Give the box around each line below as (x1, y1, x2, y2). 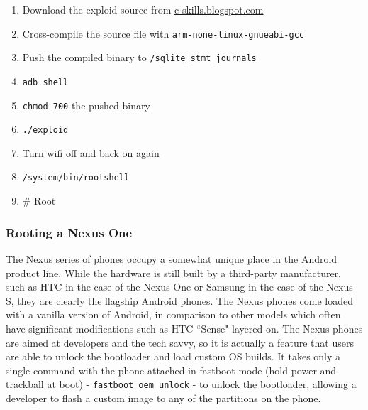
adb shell (22, 77, 69, 87)
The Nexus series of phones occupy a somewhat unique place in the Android (6, 251, 338, 266)
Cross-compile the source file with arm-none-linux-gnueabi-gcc (22, 26, 304, 41)
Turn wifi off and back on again (22, 145, 160, 160)
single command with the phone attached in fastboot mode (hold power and (6, 362, 337, 377)
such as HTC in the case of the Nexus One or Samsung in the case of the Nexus (6, 279, 353, 294)
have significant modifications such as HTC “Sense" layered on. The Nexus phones (6, 320, 363, 335)
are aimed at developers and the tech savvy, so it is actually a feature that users (6, 335, 354, 350)
